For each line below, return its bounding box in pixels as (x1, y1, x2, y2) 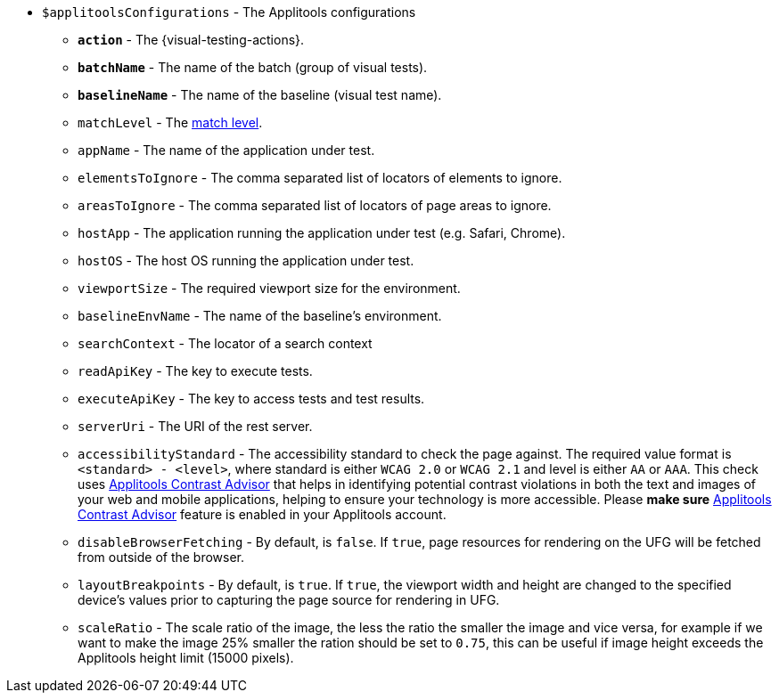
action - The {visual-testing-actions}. (78, 32, 305, 47)
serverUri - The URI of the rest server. (78, 419, 313, 434)
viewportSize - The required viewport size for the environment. (78, 281, 461, 296)
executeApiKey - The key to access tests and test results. (78, 391, 425, 406)
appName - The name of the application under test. (78, 142, 375, 158)
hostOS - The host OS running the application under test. (78, 253, 414, 268)
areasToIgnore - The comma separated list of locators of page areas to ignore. (78, 198, 552, 213)
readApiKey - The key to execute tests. (78, 363, 313, 378)
